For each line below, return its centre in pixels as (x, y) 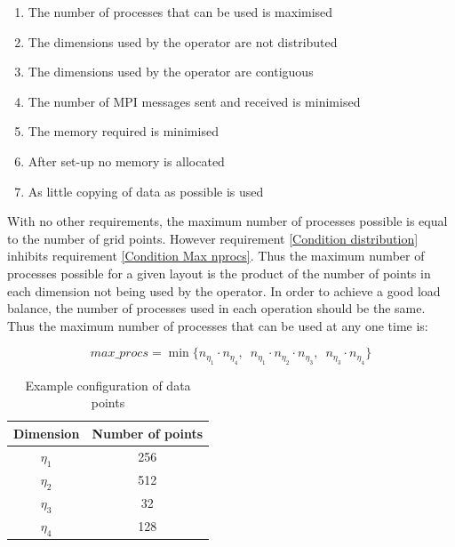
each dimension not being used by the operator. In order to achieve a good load (224, 290)
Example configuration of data (108, 385)
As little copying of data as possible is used (146, 191)
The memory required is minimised (123, 131)
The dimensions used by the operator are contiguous (171, 72)
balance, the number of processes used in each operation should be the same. (216, 308)
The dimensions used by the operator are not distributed (183, 41)
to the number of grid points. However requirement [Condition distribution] (213, 238)
